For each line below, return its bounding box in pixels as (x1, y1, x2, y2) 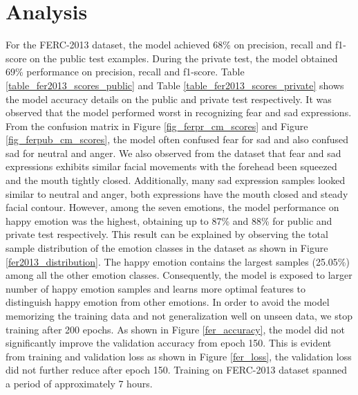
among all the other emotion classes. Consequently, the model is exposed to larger (6, 268, 352, 282)
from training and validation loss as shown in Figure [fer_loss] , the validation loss (6, 349, 352, 363)
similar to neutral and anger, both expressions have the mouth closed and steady (6, 186, 348, 201)
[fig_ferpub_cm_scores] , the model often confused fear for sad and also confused (6, 132, 349, 147)
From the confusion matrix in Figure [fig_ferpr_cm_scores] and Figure (6, 118, 308, 133)
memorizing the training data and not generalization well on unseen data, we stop (6, 309, 352, 322)
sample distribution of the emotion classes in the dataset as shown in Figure (6, 241, 328, 255)
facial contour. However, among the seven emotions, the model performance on (6, 200, 339, 214)
